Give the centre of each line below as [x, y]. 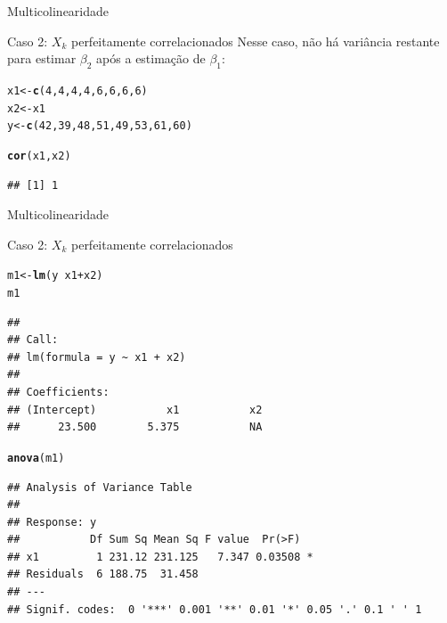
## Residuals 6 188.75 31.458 [103, 574]
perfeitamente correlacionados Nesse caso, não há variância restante [255, 41]
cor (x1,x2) [39, 156]
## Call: [33, 340]
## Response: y [52, 522]
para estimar [42, 58]
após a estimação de [151, 58]
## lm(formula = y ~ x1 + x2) [97, 357]
